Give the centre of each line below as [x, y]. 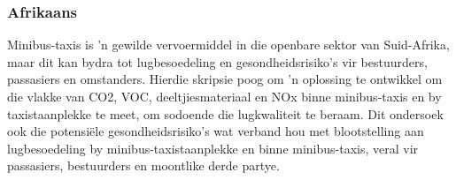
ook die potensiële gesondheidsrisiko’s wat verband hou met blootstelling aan [216, 131]
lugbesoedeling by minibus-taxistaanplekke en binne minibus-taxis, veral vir [213, 148]
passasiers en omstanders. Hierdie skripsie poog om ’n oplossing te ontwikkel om [225, 79]
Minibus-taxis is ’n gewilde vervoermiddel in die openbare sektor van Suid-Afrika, [228, 45]
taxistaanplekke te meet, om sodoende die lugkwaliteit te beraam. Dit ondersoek [225, 113]
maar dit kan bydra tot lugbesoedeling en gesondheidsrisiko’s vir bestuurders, [217, 61]
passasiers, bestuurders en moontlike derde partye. [143, 165]
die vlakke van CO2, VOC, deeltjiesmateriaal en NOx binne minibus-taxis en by [224, 96]
